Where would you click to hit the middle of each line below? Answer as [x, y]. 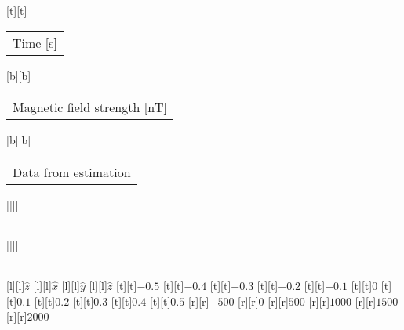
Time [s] [35, 42]
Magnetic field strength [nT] [90, 107]
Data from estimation [72, 172]
